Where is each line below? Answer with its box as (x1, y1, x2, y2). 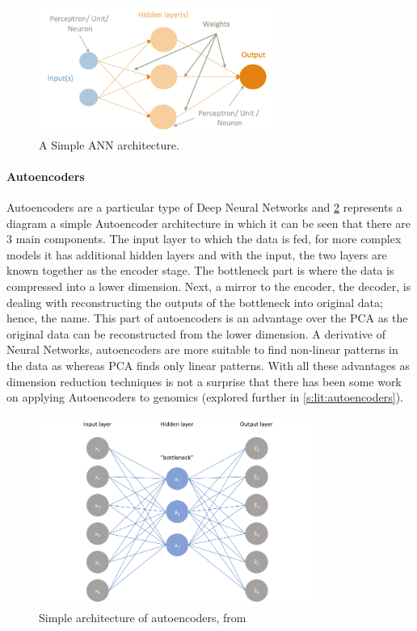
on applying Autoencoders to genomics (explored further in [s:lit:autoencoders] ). (6, 389, 403, 406)
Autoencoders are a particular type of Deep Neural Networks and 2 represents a (6, 199, 402, 216)
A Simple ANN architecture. (39, 136, 179, 153)
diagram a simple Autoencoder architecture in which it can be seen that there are (6, 214, 411, 231)
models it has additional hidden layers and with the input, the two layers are (6, 246, 387, 263)
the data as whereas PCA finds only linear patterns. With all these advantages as (6, 356, 410, 373)
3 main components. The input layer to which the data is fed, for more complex (6, 230, 402, 247)
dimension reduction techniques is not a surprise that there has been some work (6, 372, 402, 389)
